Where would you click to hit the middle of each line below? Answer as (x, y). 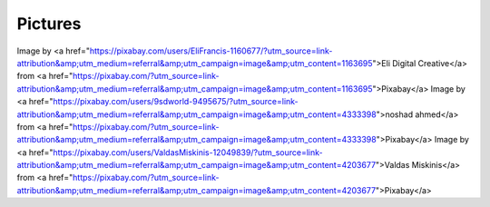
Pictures (49, 24)
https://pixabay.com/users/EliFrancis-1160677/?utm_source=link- (211, 51)
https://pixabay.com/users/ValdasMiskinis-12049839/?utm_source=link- (188, 152)
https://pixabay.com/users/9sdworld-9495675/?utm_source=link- (176, 102)
